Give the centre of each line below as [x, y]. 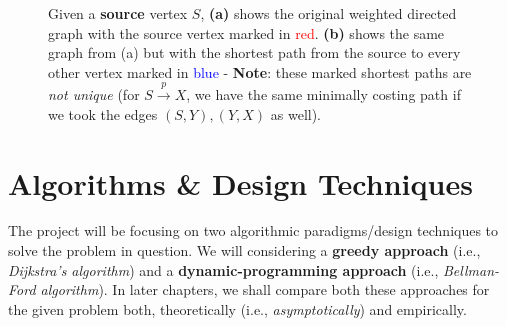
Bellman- [471, 269]
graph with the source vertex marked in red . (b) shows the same [246, 32]
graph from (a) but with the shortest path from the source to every [254, 52]
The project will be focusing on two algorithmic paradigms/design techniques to [253, 230]
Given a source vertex [118, 13]
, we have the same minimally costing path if [323, 94]
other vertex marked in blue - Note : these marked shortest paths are [260, 71]
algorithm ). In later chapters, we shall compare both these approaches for [265, 289]
